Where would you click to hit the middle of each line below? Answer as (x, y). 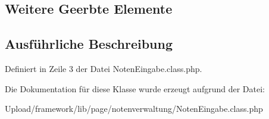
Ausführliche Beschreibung (89, 44)
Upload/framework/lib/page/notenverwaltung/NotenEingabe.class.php (134, 109)
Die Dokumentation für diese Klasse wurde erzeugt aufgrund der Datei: (135, 88)
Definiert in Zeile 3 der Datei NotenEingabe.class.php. (104, 68)
